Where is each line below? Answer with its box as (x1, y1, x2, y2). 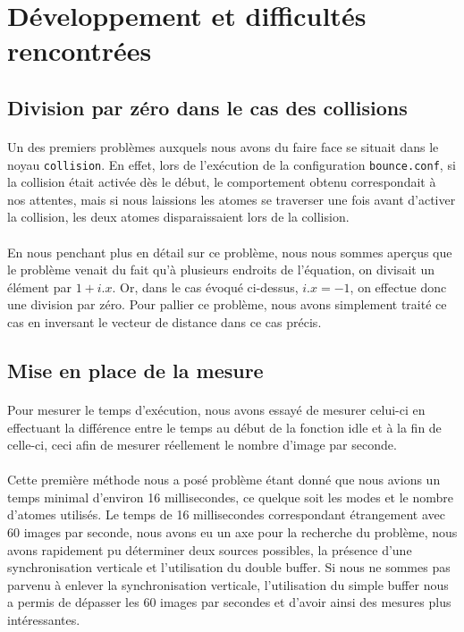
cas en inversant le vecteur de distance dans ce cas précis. (7, 312, 322, 331)
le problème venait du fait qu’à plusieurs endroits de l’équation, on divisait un (7, 260, 435, 279)
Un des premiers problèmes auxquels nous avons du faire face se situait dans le (7, 137, 439, 156)
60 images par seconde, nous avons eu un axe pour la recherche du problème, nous (7, 523, 458, 542)
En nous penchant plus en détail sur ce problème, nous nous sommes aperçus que (7, 242, 452, 261)
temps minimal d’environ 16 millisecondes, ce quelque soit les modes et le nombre (7, 487, 454, 506)
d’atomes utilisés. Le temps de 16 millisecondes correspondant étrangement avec (7, 505, 445, 524)
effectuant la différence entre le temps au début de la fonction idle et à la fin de (7, 417, 442, 436)
